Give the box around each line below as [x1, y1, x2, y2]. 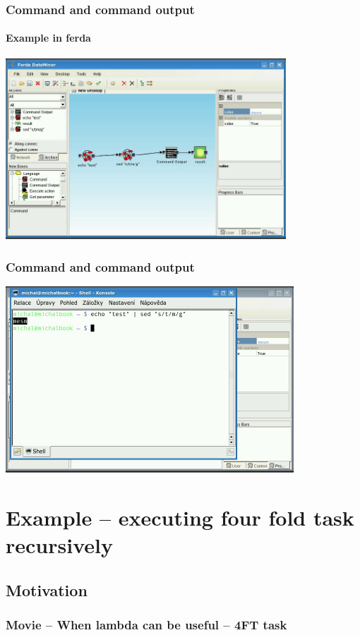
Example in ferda [6, 30, 91, 45]
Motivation [6, 579, 88, 600]
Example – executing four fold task [6, 503, 354, 532]
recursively [6, 531, 113, 560]
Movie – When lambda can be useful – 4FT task [6, 616, 287, 634]
